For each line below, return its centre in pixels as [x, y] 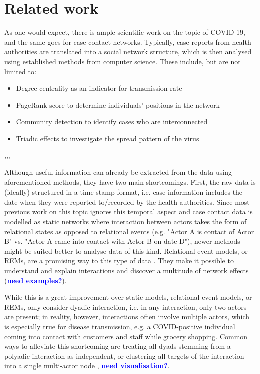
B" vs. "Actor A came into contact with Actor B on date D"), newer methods [122, 241]
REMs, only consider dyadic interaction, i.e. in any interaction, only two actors [125, 307]
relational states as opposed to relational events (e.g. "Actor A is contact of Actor [129, 231]
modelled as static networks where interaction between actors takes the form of [125, 221]
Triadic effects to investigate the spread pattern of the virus [107, 138]
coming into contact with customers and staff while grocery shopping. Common [126, 336]
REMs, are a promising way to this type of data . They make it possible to [119, 260]
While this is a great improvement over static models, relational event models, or [128, 297]
